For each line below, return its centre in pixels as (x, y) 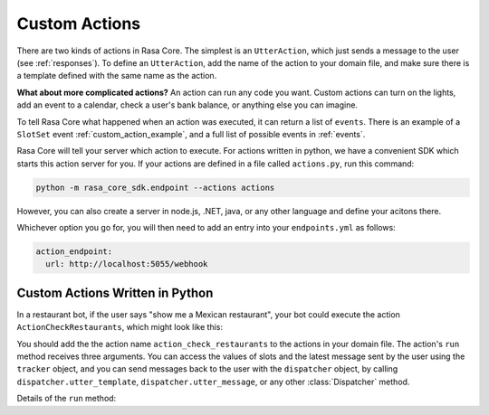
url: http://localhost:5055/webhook (127, 264)
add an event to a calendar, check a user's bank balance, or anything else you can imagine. (187, 105)
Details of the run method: (67, 399)
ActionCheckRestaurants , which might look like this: (120, 327)
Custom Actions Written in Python (115, 292)
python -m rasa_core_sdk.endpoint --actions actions (155, 187)
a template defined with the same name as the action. (117, 76)
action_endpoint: (74, 252)
